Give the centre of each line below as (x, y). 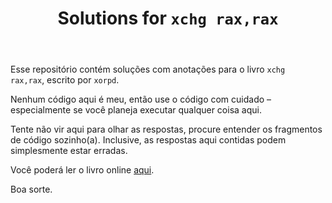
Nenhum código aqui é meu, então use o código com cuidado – (141, 99)
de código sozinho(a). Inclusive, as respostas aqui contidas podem (148, 140)
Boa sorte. (31, 189)
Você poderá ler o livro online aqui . (82, 170)
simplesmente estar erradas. (69, 151)
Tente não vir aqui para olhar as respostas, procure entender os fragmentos (166, 129)
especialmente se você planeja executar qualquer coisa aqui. (136, 110)
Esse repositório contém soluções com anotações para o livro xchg (148, 69)
